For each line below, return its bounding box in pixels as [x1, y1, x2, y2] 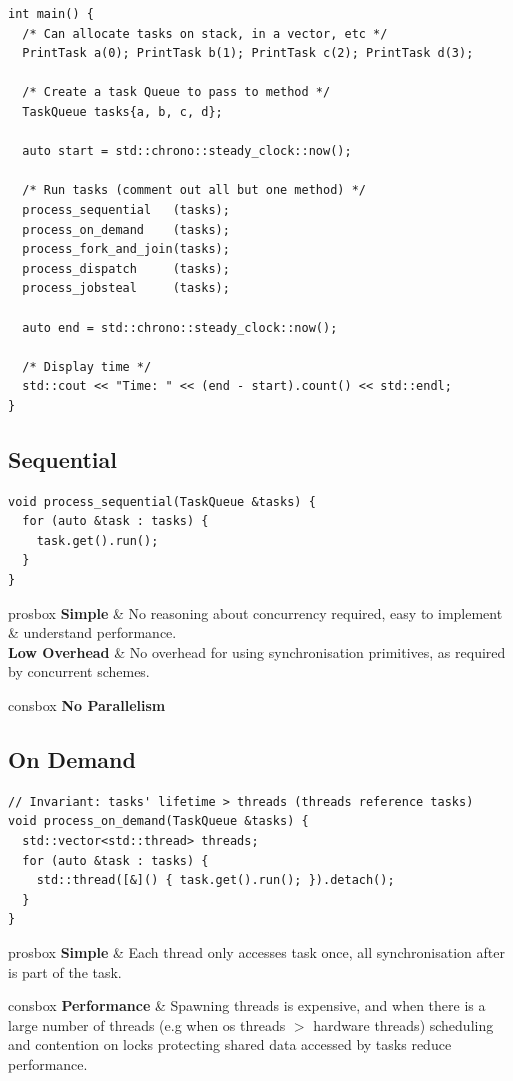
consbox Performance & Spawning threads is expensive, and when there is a [8, 995, 486, 1016]
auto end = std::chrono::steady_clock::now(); [22, 320, 338, 335]
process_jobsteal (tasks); [22, 281, 230, 296]
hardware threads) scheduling [313, 1014, 494, 1035]
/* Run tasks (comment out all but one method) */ [22, 183, 366, 198]
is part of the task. [8, 961, 122, 982]
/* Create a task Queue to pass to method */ [22, 85, 331, 100]
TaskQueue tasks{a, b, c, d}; [22, 104, 223, 119]
